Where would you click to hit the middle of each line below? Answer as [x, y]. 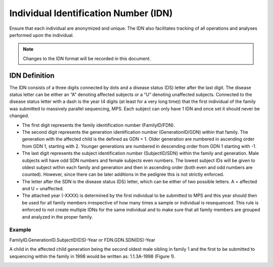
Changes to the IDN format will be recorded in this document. [87, 59]
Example [20, 230]
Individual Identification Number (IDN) [91, 13]
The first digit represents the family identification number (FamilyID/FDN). [99, 125]
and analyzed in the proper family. [57, 217]
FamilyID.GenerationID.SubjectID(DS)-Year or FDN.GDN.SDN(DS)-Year [82, 240]
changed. [19, 116]
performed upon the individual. [42, 35]
